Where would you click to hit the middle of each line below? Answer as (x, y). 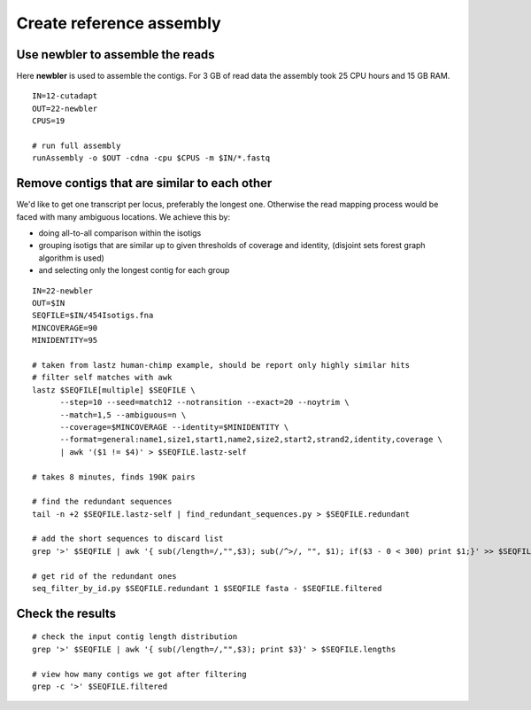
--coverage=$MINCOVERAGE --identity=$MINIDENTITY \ (174, 427)
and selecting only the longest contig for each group (134, 270)
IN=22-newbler (62, 291)
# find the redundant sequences (102, 502)
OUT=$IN (49, 303)
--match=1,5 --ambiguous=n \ (123, 415)
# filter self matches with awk (102, 378)
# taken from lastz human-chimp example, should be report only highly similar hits (221, 365)
